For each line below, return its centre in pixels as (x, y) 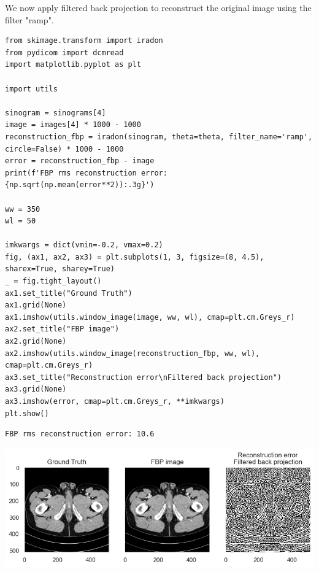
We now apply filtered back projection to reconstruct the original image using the (158, 7)
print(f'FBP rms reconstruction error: (86, 173)
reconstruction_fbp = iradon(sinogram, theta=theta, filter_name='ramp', (159, 137)
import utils (31, 89)
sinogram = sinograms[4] (56, 113)
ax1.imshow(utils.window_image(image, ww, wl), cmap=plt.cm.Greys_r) (150, 317)
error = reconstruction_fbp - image (80, 161)
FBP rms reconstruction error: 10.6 (80, 434)
